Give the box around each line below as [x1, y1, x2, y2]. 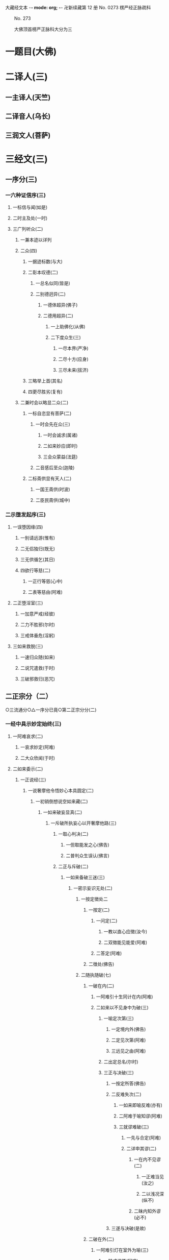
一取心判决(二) [58, 831, 89, 837]
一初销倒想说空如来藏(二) [35, 798, 88, 804]
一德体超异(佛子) [43, 302, 78, 308]
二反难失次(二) [111, 1091, 142, 1097]
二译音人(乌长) [5, 112, 51, 121]
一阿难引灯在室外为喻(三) [96, 1247, 149, 1253]
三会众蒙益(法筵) [43, 454, 78, 460]
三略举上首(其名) [27, 378, 63, 384]
